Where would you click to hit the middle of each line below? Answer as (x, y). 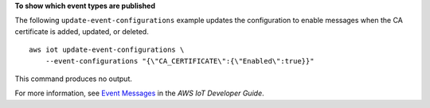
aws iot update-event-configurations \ (107, 50)
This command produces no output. (74, 79)
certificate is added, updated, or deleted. (82, 31)
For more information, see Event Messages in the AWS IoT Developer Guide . (139, 93)
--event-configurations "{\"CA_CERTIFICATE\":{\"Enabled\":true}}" (180, 61)
